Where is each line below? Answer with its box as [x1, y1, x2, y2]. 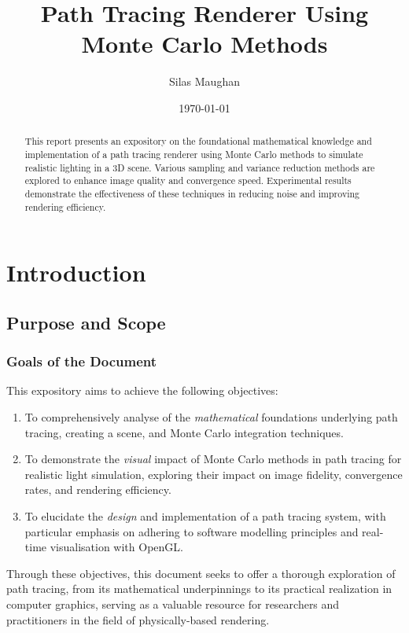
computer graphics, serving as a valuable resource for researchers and [6, 595, 340, 612]
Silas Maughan [169, 73, 240, 90]
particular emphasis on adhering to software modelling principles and [24, 523, 359, 539]
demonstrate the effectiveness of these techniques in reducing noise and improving [24, 186, 360, 200]
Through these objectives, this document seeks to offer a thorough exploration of [6, 565, 396, 581]
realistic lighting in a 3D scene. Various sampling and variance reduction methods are [24, 160, 375, 174]
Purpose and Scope [6, 310, 166, 334]
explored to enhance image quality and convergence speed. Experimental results [24, 174, 352, 187]
